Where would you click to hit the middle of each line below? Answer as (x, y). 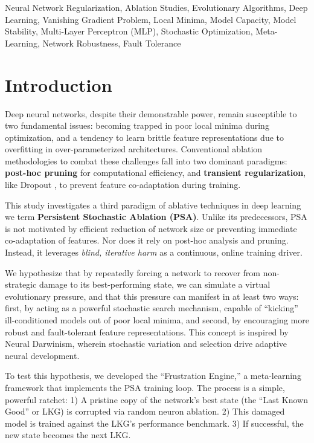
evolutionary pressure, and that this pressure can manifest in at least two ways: (152, 296)
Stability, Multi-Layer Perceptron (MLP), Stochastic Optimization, (129, 31)
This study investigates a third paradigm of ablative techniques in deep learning (153, 205)
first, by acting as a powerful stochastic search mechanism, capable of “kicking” (152, 308)
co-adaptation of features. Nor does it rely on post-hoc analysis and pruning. (147, 240)
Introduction (59, 84)
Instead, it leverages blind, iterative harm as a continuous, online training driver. (154, 252)
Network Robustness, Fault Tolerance (112, 43)
